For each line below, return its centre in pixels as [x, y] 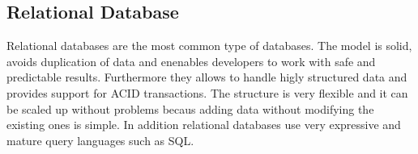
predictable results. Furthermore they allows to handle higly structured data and [207, 77]
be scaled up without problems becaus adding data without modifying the [190, 108]
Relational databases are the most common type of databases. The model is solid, [209, 46]
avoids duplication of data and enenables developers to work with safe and [191, 61]
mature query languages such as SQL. [100, 140]
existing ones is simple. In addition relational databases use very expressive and [204, 125]
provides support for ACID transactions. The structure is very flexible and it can [207, 92]
